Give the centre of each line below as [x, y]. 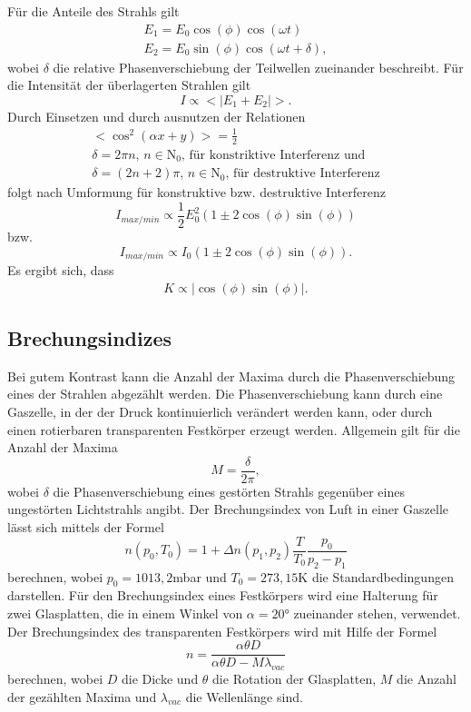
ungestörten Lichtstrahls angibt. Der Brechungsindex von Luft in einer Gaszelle [228, 509]
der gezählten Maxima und [82, 696]
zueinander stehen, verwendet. [377, 613]
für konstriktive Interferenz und [277, 155]
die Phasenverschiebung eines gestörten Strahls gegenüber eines [229, 491]
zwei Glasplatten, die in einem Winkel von [125, 613]
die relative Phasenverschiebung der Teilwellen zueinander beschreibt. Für [258, 67]
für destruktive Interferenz [307, 174]
